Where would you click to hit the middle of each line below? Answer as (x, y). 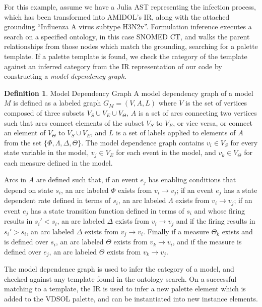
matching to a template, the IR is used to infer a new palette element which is (125, 289)
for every (244, 142)
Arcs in (15, 180)
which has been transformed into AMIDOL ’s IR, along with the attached (117, 16)
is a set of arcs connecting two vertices (198, 112)
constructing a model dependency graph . (65, 76)
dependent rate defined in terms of (57, 200)
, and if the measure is (207, 242)
